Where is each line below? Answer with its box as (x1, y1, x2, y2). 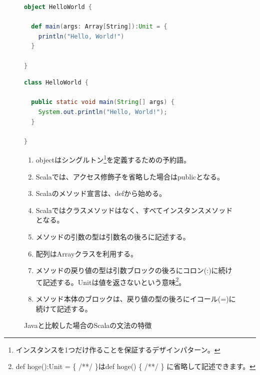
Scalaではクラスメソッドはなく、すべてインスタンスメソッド (35, 204, 233, 215)
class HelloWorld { (24, 79, 88, 86)
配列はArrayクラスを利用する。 (35, 248, 137, 258)
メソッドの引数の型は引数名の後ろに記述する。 (35, 231, 190, 241)
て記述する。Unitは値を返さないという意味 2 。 (35, 275, 186, 287)
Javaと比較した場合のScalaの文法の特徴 (24, 320, 152, 330)
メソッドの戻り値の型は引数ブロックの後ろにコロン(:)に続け (35, 265, 232, 275)
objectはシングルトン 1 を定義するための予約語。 (35, 153, 190, 164)
